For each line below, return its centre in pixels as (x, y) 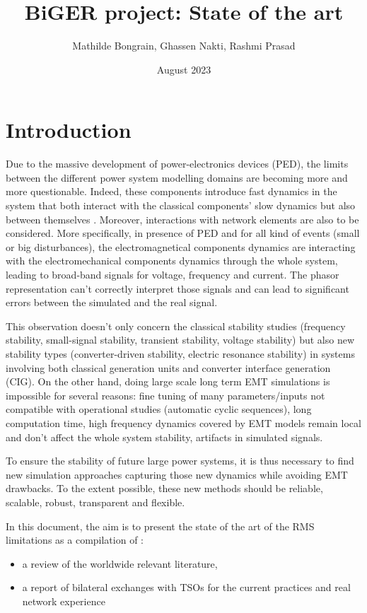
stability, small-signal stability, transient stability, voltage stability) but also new (180, 340)
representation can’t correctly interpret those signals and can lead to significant (177, 288)
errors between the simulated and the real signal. (112, 302)
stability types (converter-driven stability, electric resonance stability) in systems (180, 353)
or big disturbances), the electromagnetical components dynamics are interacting (181, 246)
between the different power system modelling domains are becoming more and (177, 177)
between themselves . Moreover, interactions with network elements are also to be (182, 219)
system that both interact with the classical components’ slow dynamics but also (181, 205)
